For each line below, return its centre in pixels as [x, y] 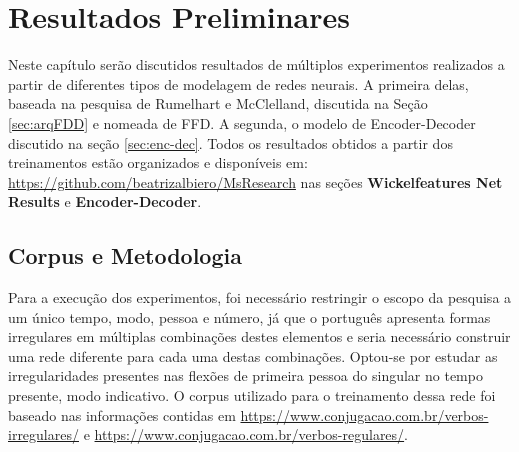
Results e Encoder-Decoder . [105, 201]
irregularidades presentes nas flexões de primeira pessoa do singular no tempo [245, 375]
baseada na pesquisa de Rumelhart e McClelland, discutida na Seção [218, 103]
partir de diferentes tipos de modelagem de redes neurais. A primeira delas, [238, 83]
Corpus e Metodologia [125, 255]
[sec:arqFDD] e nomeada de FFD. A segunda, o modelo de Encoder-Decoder [242, 122]
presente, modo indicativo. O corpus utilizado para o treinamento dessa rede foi [252, 395]
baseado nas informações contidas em [122, 414]
